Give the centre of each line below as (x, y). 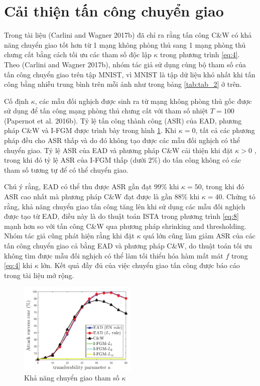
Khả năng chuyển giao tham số (72, 378)
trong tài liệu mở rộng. (39, 275)
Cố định (17, 101)
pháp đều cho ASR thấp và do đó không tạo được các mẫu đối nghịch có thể (122, 140)
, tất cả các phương (225, 130)
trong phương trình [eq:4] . (200, 54)
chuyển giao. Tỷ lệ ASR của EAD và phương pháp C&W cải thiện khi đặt (118, 150)
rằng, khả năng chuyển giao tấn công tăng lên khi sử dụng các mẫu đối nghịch (125, 206)
